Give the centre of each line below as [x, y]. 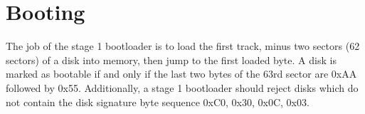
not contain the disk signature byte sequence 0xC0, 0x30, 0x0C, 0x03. [158, 102]
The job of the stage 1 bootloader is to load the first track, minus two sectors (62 [183, 46]
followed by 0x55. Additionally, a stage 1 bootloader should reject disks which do [182, 87]
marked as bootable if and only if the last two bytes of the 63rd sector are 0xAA [181, 74]
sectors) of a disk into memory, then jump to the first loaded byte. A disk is [171, 59]
